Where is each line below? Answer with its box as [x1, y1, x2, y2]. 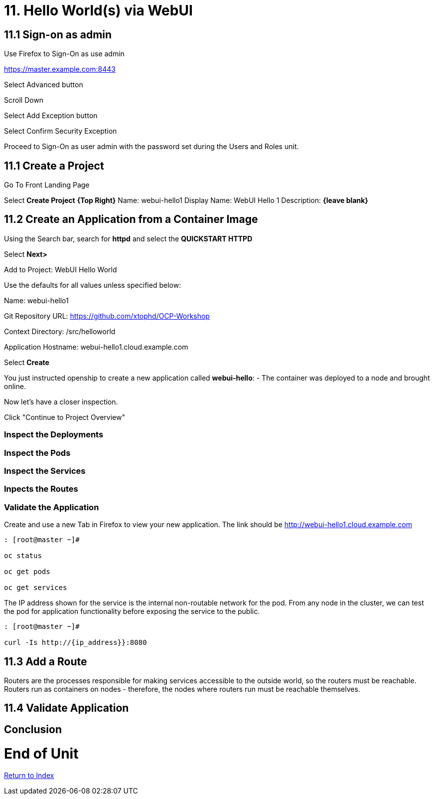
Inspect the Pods [4, 447, 71, 458]
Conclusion [4, 723, 62, 736]
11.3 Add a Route [4, 655, 87, 668]
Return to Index [4, 771, 54, 780]
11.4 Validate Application [4, 702, 129, 715]
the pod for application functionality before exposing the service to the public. [4, 607, 260, 616]
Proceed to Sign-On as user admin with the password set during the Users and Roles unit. [4, 142, 299, 151]
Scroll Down [4, 96, 44, 105]
